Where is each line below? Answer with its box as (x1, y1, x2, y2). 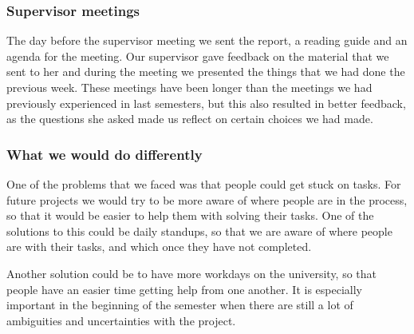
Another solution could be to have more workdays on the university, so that (6, 264, 377, 281)
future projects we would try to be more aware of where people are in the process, (6, 191, 408, 208)
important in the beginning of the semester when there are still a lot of (6, 296, 353, 313)
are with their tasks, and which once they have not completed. (6, 238, 312, 255)
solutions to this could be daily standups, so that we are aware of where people (6, 222, 392, 239)
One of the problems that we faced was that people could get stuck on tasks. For (6, 176, 401, 192)
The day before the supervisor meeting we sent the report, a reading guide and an (6, 32, 408, 49)
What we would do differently (6, 144, 203, 164)
